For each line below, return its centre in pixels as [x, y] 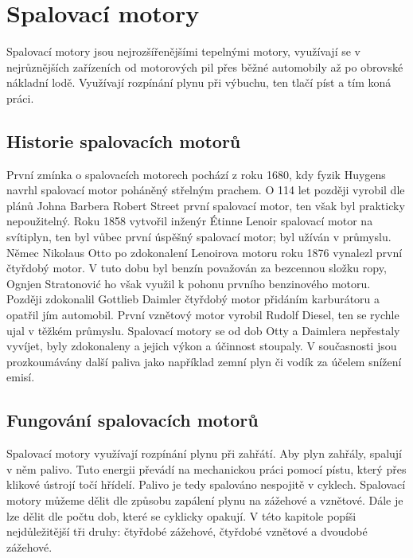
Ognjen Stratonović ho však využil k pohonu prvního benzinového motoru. [189, 283]
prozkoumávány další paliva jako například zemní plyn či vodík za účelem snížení [204, 361]
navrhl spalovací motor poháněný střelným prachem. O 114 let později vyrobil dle [206, 190]
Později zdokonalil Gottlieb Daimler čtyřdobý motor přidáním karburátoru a [193, 299]
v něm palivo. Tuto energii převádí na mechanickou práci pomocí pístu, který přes [206, 468]
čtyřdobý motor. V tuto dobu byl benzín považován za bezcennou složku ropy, [197, 268]
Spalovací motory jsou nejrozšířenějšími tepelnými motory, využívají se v [183, 51]
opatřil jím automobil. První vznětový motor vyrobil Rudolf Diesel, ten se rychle [203, 315]
